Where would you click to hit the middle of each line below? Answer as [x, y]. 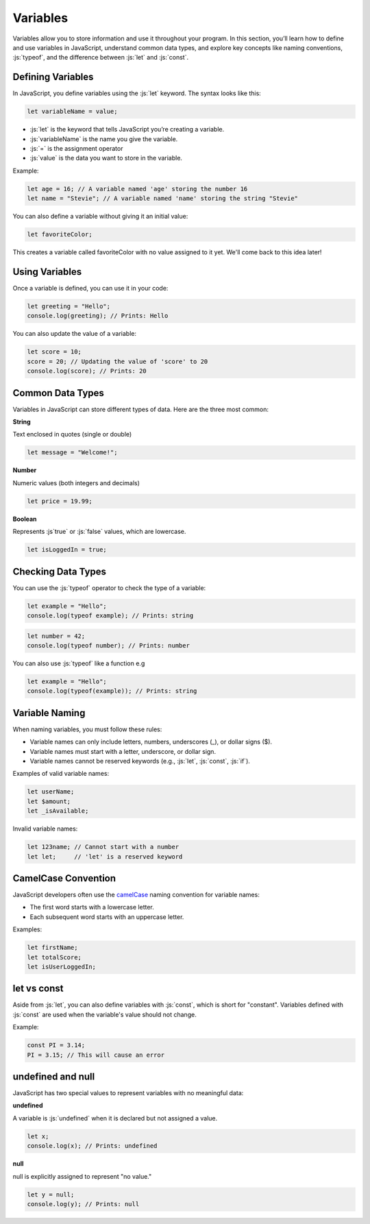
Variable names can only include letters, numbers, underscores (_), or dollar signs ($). [151, 742]
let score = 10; [54, 352]
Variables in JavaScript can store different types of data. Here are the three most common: [141, 409]
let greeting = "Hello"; [69, 306]
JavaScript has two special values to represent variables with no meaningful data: [128, 1093]
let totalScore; [54, 957]
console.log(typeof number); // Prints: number [108, 645]
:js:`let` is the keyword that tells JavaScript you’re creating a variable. [127, 130]
